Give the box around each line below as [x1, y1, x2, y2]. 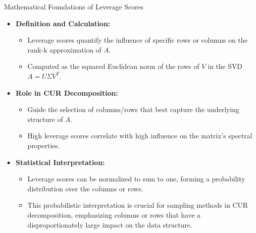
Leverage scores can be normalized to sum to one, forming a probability [27, 174, 245, 184]
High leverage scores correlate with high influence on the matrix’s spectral [27, 130, 253, 141]
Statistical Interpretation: [15, 157, 105, 167]
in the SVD [207, 61, 243, 71]
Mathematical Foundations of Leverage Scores [4, 1, 144, 11]
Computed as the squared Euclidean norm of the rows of [27, 61, 200, 71]
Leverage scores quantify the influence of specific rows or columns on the [27, 35, 248, 45]
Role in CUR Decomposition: [15, 87, 118, 98]
